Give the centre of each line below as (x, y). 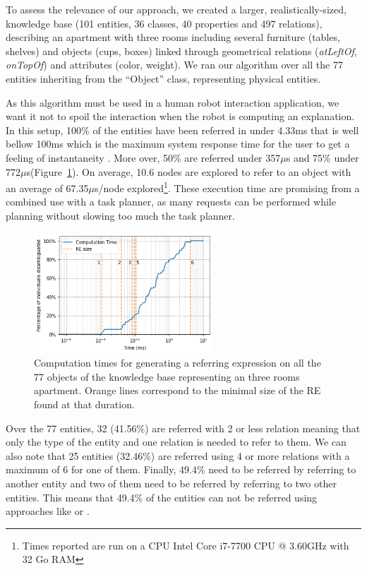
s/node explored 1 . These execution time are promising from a (227, 187)
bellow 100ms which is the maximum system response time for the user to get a (178, 144)
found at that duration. (84, 404)
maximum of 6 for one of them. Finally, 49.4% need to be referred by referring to (181, 469)
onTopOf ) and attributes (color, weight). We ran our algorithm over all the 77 (174, 65)
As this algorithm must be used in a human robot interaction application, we (173, 102)
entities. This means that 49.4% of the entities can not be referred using (162, 497)
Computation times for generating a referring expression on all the (178, 363)
